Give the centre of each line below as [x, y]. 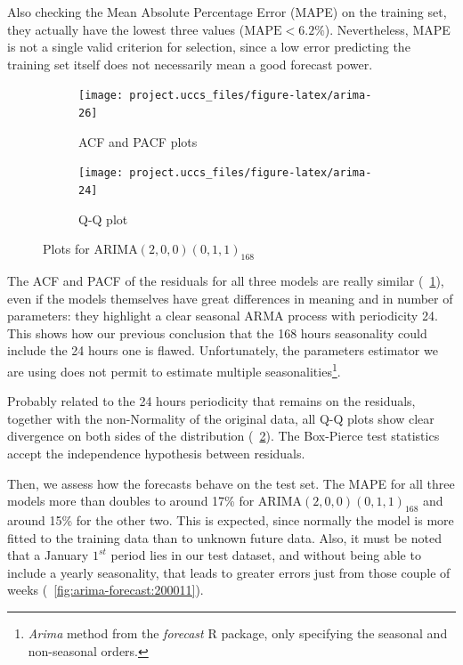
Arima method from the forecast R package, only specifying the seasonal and [238, 633]
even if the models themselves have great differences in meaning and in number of [230, 298]
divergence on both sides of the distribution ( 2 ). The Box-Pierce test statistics [223, 436]
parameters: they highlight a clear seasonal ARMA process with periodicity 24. [223, 316]
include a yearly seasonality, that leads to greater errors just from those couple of [229, 572]
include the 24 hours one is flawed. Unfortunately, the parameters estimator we [223, 350]
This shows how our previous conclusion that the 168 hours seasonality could [217, 332]
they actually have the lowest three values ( [126, 29]
